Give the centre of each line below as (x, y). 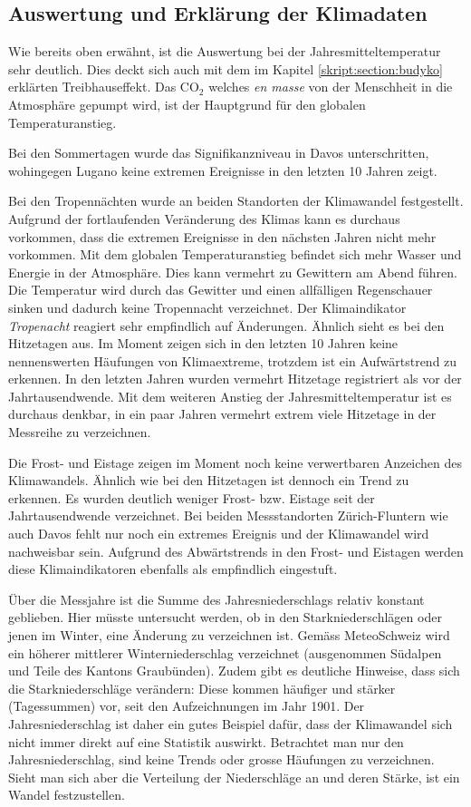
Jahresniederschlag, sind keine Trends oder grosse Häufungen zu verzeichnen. (221, 759)
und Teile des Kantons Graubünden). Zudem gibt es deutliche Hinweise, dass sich (234, 671)
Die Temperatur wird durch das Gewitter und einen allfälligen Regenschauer (221, 290)
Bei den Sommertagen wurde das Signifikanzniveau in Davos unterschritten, (219, 153)
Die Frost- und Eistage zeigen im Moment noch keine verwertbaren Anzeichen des (235, 462)
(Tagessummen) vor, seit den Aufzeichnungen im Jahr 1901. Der (187, 706)
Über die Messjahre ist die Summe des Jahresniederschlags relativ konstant (216, 599)
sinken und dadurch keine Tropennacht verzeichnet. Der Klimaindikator (207, 307)
